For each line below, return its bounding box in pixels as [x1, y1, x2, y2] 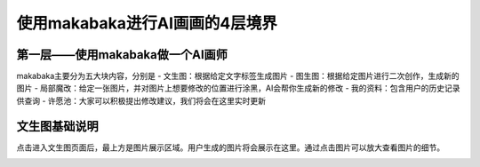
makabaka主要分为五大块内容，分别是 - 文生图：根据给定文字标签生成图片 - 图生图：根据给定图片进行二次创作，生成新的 [16, 71, 460, 82]
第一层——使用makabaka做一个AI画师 [16, 47, 228, 62]
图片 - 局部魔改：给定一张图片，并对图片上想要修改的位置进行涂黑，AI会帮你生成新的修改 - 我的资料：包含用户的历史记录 [16, 83, 461, 93]
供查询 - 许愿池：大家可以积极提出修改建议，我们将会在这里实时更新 [16, 95, 267, 106]
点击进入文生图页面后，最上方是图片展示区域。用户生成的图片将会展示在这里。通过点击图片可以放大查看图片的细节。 [16, 142, 444, 153]
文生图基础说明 [16, 118, 99, 133]
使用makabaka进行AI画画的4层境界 [16, 13, 277, 33]
